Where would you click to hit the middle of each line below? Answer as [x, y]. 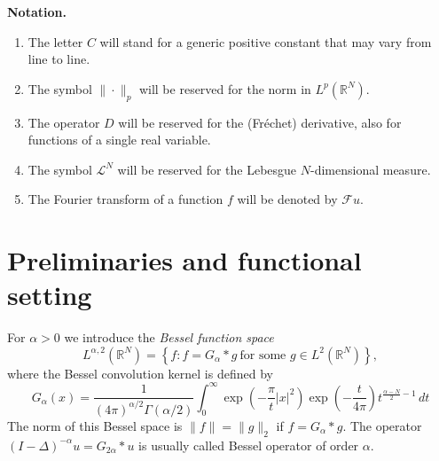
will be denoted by [287, 199]
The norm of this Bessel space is [95, 425]
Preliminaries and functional [184, 260]
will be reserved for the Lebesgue [207, 169]
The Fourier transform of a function [125, 199]
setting [50, 295]
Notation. [37, 12]
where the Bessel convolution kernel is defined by [140, 373]
